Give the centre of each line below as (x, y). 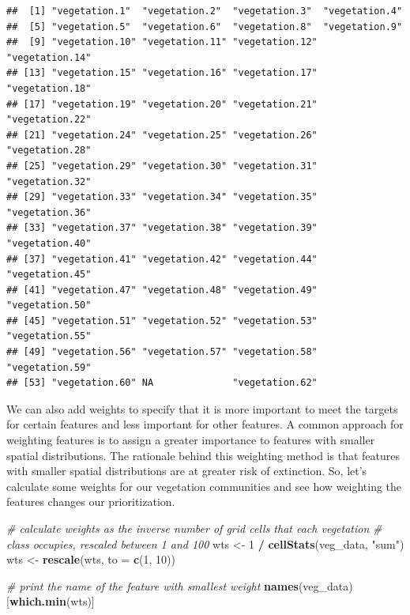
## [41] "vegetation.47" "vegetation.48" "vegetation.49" (162, 290)
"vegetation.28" (49, 151)
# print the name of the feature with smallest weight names (152, 585)
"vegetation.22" (49, 120)
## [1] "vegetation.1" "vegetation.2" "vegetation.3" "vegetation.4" (205, 11)
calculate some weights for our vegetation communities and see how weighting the (204, 486)
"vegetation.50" (49, 306)
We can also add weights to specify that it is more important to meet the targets (202, 408)
